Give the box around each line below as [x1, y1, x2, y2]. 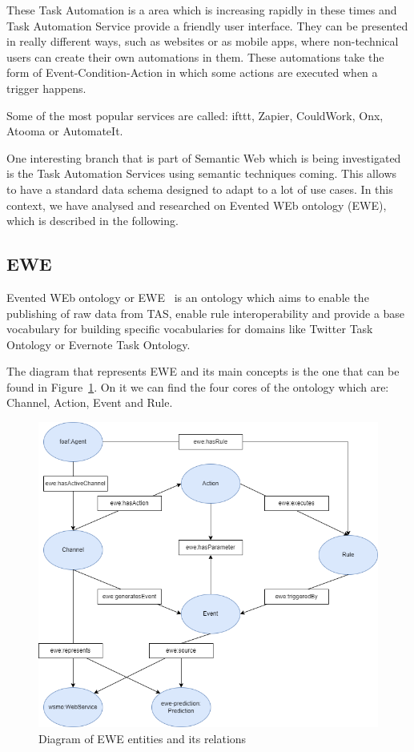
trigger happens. [6, 79, 86, 96]
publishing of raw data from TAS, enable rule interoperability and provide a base [6, 304, 405, 321]
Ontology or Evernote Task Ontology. [6, 336, 191, 352]
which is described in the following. [6, 212, 179, 229]
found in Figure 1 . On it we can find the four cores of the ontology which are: [6, 378, 389, 395]
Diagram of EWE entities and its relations [38, 730, 247, 746]
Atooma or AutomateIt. [6, 123, 123, 139]
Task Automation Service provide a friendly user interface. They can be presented [6, 17, 408, 34]
